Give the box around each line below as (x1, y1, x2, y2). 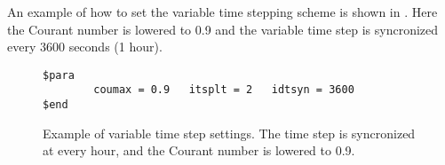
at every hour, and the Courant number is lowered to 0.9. (43, 141, 355, 160)
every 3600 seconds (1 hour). (7, 37, 163, 56)
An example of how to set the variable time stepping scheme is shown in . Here (7, 3, 438, 20)
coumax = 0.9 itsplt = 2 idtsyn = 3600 (93, 83, 354, 97)
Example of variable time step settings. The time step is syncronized (43, 123, 416, 142)
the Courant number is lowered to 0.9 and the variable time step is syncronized (7, 20, 439, 38)
